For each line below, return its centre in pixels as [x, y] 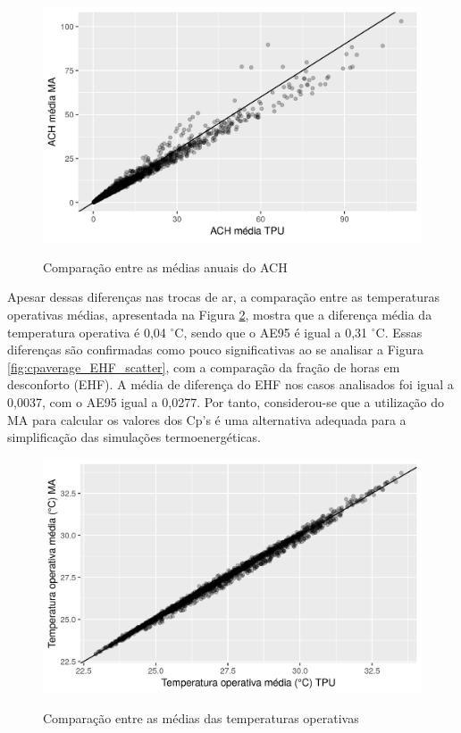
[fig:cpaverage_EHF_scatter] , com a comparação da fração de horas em [204, 366]
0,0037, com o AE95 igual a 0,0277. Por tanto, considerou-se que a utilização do [226, 401]
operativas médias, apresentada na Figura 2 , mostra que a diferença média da [220, 314]
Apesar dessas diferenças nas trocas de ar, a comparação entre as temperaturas [223, 297]
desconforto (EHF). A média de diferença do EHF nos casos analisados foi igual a [230, 384]
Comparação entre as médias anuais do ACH [165, 267]
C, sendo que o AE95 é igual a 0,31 [271, 332]
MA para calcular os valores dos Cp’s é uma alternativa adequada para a [207, 419]
